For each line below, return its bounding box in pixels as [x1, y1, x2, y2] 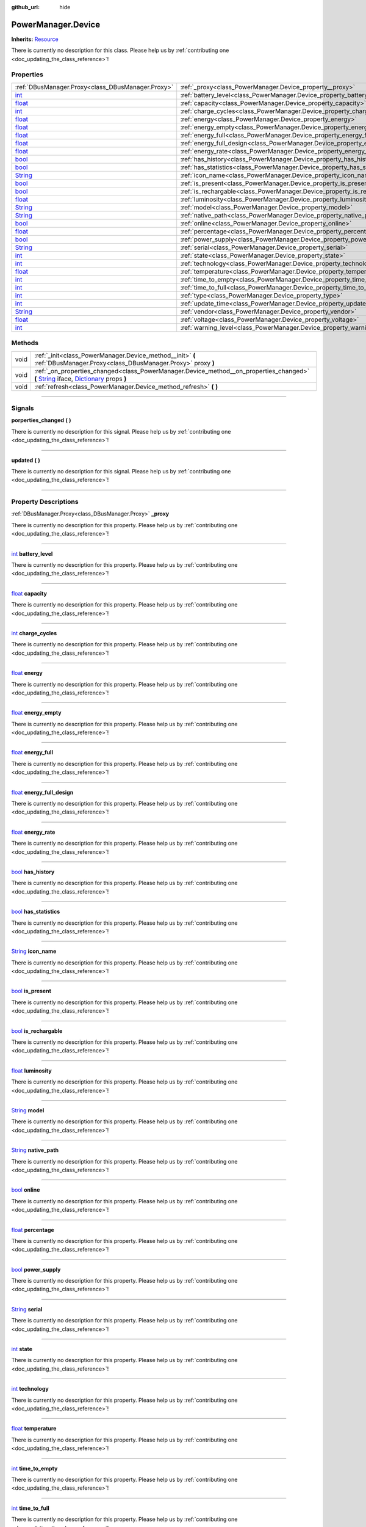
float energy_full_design [11, 789, 74, 796]
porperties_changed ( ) [11, 417, 71, 424]
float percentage [11, 1226, 54, 1233]
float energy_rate [11, 828, 56, 836]
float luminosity [11, 1066, 52, 1074]
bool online [11, 1186, 40, 1194]
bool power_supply [11, 1266, 61, 1273]
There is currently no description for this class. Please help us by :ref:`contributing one [11, 46, 229, 54]
